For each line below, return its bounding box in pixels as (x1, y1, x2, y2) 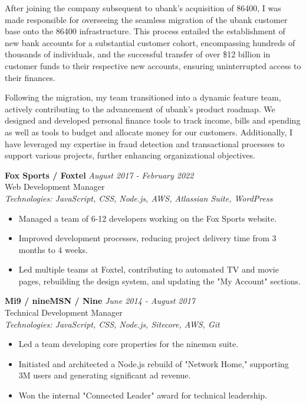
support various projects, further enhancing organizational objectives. (5, 149, 255, 161)
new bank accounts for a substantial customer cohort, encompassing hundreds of (5, 36, 295, 48)
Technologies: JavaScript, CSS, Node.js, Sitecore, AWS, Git (5, 317, 220, 330)
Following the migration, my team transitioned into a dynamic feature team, (5, 91, 281, 103)
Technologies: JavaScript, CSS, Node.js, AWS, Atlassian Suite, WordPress (5, 192, 273, 204)
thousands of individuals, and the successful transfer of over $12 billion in (5, 48, 271, 60)
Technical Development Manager (5, 306, 123, 319)
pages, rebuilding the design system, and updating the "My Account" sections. (18, 274, 301, 287)
